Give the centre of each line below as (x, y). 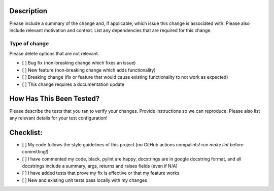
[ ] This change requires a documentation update (73, 84)
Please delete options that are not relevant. (54, 54)
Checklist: (26, 132)
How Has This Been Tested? (55, 99)
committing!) (35, 152)
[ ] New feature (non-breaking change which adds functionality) (89, 70)
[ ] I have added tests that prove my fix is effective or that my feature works (101, 173)
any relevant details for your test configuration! (58, 118)
